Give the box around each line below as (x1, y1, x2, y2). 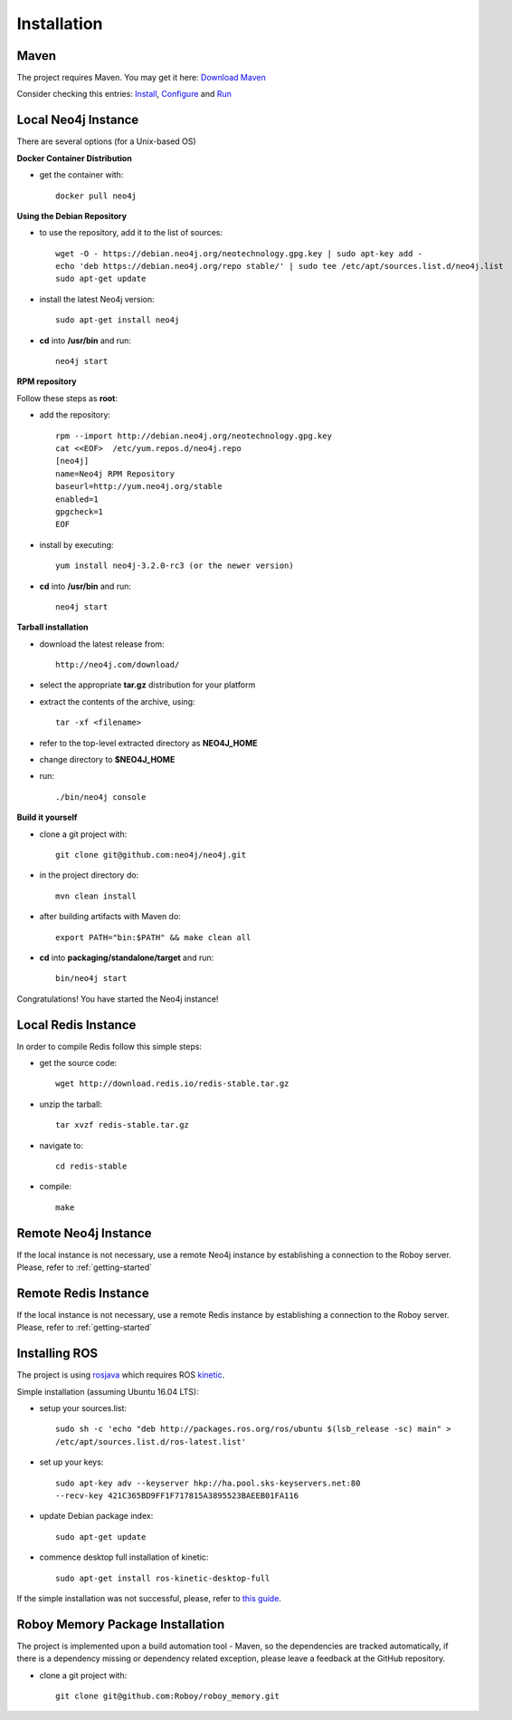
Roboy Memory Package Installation (16, 1617, 225, 1632)
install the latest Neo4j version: (39, 293, 155, 304)
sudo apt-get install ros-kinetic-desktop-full (55, 1572, 270, 1583)
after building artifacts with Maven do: (39, 911, 181, 922)
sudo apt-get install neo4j (55, 315, 180, 325)
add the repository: (39, 409, 111, 420)
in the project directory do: (39, 870, 139, 880)
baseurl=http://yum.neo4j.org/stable (55, 481, 223, 492)
